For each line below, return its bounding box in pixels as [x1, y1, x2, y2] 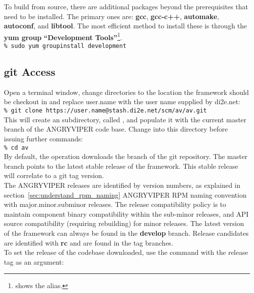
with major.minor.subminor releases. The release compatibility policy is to [4, 199, 226, 209]
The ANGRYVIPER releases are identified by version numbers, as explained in [4, 180, 241, 190]
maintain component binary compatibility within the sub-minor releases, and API [4, 208, 249, 219]
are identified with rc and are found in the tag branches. [4, 237, 173, 248]
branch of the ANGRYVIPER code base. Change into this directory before [4, 124, 228, 134]
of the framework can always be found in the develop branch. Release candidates [4, 227, 249, 238]
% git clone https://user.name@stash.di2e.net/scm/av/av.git [4, 107, 207, 114]
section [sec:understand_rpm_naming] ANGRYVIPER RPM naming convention [4, 189, 247, 200]
